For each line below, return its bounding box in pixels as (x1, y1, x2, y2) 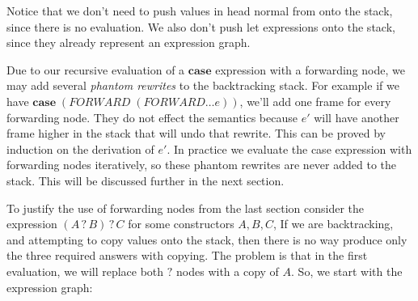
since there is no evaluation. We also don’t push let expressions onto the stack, (6, 18, 395, 35)
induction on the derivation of (6, 140, 154, 157)
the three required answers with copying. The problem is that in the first (6, 247, 368, 264)
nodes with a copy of (176, 262, 279, 279)
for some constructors (128, 215, 234, 232)
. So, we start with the (291, 262, 403, 279)
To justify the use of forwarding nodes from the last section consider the (6, 199, 365, 216)
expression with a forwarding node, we (215, 61, 405, 78)
